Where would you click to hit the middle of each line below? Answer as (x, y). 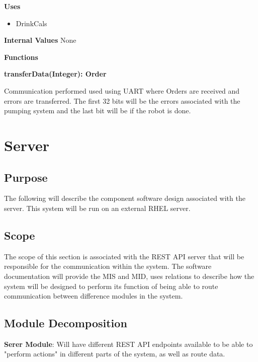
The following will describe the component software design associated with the (125, 198)
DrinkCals (31, 23)
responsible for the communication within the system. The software (108, 266)
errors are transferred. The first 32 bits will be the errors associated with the (122, 100)
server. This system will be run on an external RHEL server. (97, 208)
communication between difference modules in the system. (94, 296)
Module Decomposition (66, 323)
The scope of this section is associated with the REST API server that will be (124, 256)
